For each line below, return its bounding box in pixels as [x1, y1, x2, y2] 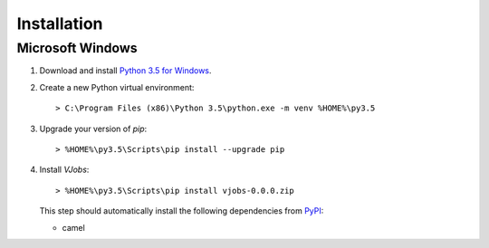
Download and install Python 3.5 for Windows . [39, 65, 212, 76]
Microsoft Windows [16, 40, 138, 56]
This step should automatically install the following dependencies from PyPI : [39, 205, 324, 216]
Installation [16, 14, 103, 33]
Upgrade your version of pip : [39, 123, 148, 134]
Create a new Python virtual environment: [39, 81, 195, 92]
